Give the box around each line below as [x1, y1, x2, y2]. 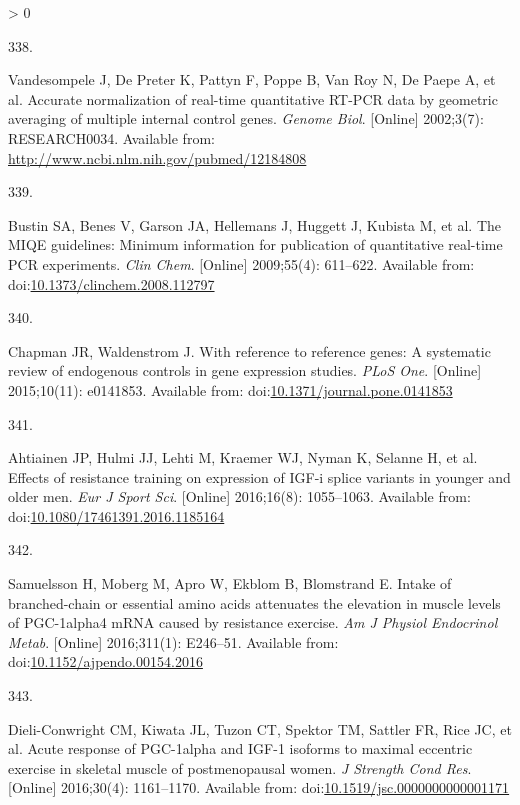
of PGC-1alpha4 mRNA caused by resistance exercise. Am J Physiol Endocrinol [8, 612, 498, 633]
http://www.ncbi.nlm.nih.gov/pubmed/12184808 [8, 147, 307, 168]
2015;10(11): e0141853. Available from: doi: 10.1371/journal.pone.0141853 [8, 379, 453, 400]
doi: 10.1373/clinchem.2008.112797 [8, 273, 215, 294]
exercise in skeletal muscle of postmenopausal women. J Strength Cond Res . [8, 757, 472, 778]
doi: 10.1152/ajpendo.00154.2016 [8, 651, 203, 672]
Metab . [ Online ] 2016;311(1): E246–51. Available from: [8, 631, 339, 652]
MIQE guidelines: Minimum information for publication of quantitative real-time [8, 234, 503, 255]
